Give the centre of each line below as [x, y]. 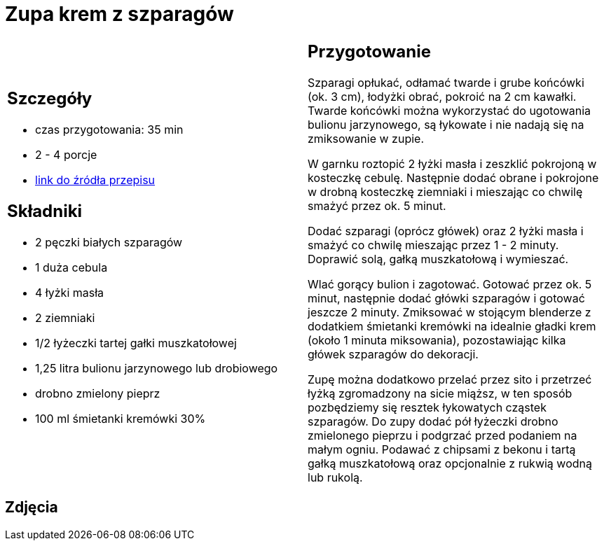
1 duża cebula [71, 268]
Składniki [45, 211]
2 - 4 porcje [66, 155]
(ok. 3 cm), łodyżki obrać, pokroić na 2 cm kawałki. [442, 96]
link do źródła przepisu [95, 180]
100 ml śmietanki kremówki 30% [121, 419]
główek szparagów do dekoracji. [393, 354]
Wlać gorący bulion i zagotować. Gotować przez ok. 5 [450, 284]
